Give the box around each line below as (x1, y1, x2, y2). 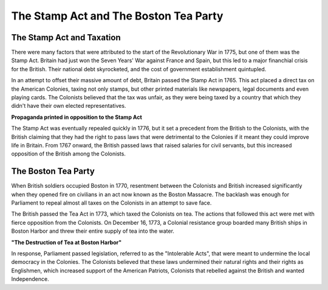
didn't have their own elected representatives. (11, 102, 126, 110)
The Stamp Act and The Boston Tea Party (11, 9, 224, 23)
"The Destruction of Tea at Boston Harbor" (11, 238, 121, 246)
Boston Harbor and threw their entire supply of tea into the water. (11, 227, 174, 235)
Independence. (11, 275, 49, 283)
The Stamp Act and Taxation (11, 32, 121, 43)
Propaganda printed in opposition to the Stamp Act (11, 113, 142, 121)
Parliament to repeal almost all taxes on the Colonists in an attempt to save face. (11, 199, 212, 207)
